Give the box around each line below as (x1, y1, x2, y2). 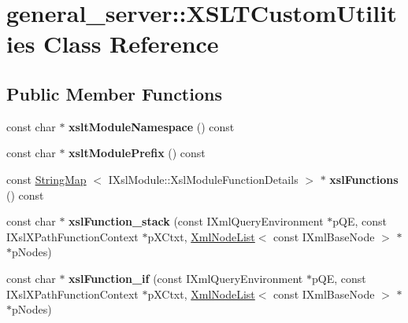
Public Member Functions (6, 81, 222, 105)
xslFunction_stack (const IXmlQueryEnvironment (69, 213, 324, 229)
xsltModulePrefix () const (69, 145, 206, 161)
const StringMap (6, 171, 87, 187)
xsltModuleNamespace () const (69, 118, 235, 134)
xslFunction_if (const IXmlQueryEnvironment (69, 270, 303, 286)
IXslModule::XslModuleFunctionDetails (108, 171, 299, 187)
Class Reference (43, 28, 219, 60)
